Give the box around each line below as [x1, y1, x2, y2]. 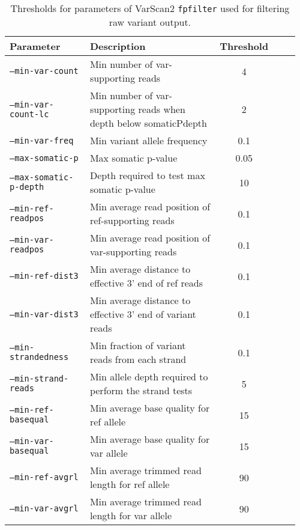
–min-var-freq [10, 135, 74, 145]
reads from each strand [89, 352, 187, 366]
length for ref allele [89, 477, 170, 491]
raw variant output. [109, 15, 191, 29]
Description [89, 39, 146, 53]
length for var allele [89, 508, 172, 522]
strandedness [10, 352, 69, 362]
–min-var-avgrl [10, 504, 79, 513]
